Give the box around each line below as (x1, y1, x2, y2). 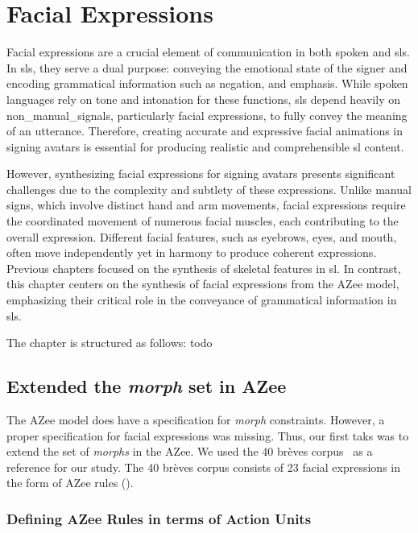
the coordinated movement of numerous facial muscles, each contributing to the (6, 213, 399, 229)
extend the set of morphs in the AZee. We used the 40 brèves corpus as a (6, 443, 373, 460)
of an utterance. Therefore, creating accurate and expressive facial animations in (6, 122, 404, 139)
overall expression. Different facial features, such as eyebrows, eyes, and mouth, (6, 228, 397, 245)
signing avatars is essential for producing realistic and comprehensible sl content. (6, 138, 404, 155)
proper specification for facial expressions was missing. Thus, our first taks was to (6, 427, 409, 444)
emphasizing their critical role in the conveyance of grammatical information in (6, 291, 397, 308)
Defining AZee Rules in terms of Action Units (6, 508, 312, 528)
